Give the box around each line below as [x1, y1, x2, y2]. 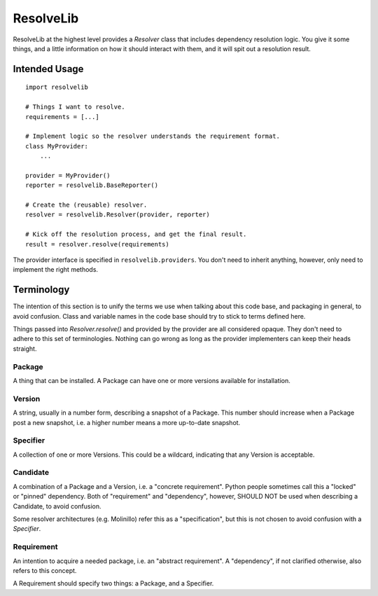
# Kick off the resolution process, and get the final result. [25, 230, 247, 238]
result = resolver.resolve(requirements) [25, 240, 169, 248]
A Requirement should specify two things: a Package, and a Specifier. [13, 579, 214, 588]
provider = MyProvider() [25, 172, 111, 179]
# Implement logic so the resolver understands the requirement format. [25, 132, 280, 140]
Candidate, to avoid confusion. [13, 501, 101, 511]
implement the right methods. [13, 265, 98, 274]
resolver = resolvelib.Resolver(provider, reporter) [25, 211, 210, 219]
